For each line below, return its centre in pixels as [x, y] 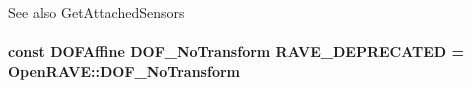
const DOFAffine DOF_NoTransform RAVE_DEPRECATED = [236, 51]
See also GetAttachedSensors [96, 12]
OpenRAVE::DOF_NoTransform [124, 70]
